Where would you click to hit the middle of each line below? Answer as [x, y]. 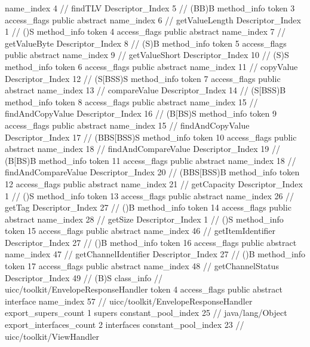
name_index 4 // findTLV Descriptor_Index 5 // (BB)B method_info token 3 [150, 8]
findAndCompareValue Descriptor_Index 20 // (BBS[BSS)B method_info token [152, 172]
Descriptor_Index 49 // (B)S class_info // [84, 277]
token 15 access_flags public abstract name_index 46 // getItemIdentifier [140, 231]
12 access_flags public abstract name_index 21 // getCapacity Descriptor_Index [154, 183]
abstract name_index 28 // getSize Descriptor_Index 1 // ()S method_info [144, 219]
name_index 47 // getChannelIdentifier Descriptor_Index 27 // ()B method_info [155, 254]
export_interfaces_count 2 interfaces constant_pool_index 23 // [125, 325]
